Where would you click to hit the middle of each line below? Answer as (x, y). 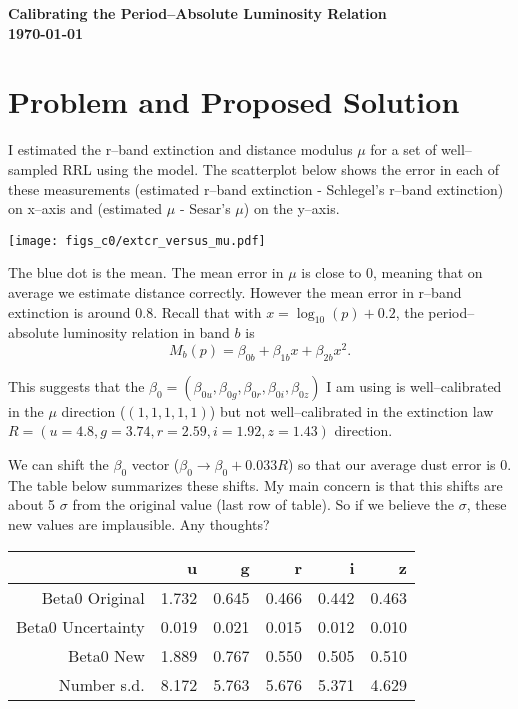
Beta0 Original (93, 597)
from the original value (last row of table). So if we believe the (263, 504)
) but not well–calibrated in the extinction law (351, 410)
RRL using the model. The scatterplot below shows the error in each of (281, 168)
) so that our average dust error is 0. (399, 463)
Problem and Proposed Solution (234, 101)
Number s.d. (101, 684)
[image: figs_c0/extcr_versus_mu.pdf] (137, 240)
